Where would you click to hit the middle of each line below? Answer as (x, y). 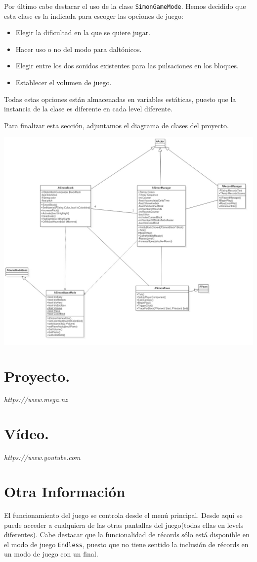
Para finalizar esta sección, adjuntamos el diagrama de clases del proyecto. (116, 125)
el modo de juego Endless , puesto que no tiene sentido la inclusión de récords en (126, 544)
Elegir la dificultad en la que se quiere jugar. (83, 32)
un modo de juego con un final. (51, 554)
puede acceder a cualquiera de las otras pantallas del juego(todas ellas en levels (124, 525)
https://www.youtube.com (42, 457)
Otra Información (65, 491)
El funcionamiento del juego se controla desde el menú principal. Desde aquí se (123, 515)
